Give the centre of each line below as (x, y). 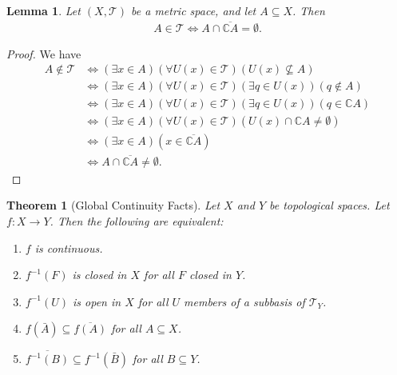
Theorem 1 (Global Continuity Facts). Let (113, 205)
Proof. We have (44, 53)
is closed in (99, 275)
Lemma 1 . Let (44, 10)
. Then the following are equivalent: (137, 221)
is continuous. (69, 247)
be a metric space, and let (194, 10)
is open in (97, 301)
